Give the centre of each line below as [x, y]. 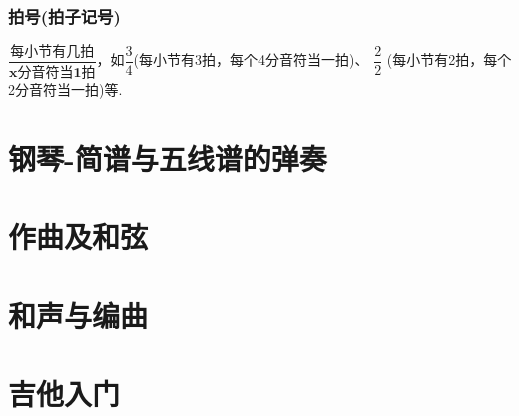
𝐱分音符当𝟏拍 [52, 73]
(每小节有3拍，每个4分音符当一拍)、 [251, 59]
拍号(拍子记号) [64, 15]
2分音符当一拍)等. [65, 89]
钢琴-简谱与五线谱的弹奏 [167, 157]
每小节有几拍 [52, 52]
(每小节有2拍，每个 [449, 59]
